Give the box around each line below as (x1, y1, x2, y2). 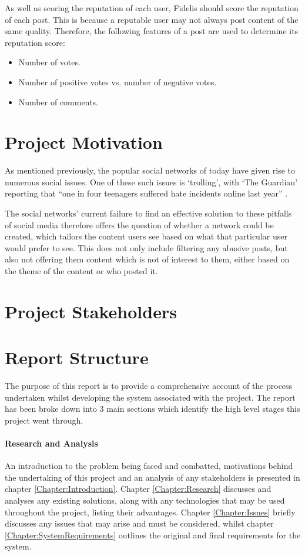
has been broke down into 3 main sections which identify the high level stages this (5, 402, 300, 415)
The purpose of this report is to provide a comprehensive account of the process (5, 379, 293, 392)
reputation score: (5, 36, 65, 48)
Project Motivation (5, 130, 163, 154)
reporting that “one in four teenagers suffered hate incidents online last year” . (5, 187, 288, 199)
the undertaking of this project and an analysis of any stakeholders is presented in (5, 471, 300, 483)
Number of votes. (18, 56, 81, 68)
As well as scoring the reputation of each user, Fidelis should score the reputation (5, 2, 299, 14)
